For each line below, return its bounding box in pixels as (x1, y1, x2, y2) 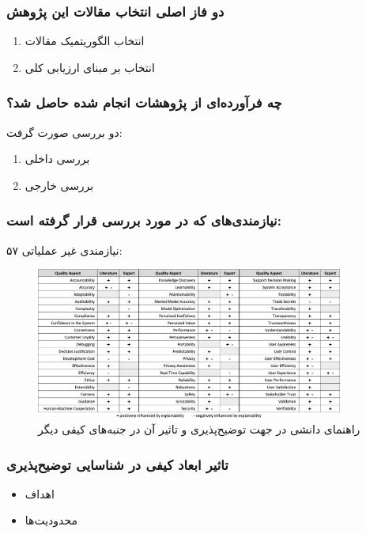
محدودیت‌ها (25, 512, 77, 528)
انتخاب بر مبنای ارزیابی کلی (25, 59, 155, 75)
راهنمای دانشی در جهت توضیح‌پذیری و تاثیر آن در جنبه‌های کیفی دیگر (38, 421, 360, 437)
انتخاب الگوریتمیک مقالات (25, 32, 145, 49)
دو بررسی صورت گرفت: (6, 123, 123, 140)
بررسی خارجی (25, 176, 94, 193)
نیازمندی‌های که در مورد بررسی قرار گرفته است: (6, 210, 281, 230)
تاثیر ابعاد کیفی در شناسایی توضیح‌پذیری (6, 454, 228, 474)
